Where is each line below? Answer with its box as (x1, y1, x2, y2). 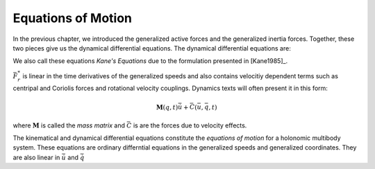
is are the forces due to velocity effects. (133, 121, 247, 130)
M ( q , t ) (156, 103, 178, 111)
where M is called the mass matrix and (12, 121, 125, 130)
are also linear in (12, 153, 60, 161)
